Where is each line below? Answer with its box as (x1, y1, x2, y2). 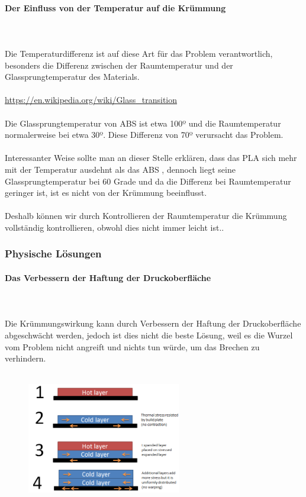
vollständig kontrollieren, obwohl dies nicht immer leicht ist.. (5, 221, 224, 233)
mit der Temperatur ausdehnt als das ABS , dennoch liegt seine (5, 163, 236, 175)
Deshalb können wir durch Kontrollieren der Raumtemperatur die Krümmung (5, 209, 287, 222)
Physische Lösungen (5, 246, 102, 261)
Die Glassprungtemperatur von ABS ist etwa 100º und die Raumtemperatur (5, 117, 281, 129)
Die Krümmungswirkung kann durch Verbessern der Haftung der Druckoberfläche (5, 317, 301, 330)
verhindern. (5, 352, 46, 364)
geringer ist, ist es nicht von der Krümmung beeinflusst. (5, 186, 207, 199)
